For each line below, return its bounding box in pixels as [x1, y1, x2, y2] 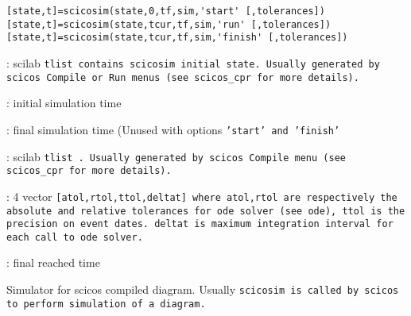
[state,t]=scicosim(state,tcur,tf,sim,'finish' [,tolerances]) [6, 32, 348, 44]
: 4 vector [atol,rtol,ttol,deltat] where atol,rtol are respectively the [6, 187, 397, 204]
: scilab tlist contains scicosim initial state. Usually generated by [6, 54, 380, 71]
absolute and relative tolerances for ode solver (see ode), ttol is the [6, 205, 405, 217]
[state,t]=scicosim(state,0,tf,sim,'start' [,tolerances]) [6, 6, 325, 17]
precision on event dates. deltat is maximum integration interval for [6, 218, 394, 230]
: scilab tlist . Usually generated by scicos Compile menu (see [6, 148, 346, 164]
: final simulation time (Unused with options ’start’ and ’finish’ [6, 121, 340, 137]
